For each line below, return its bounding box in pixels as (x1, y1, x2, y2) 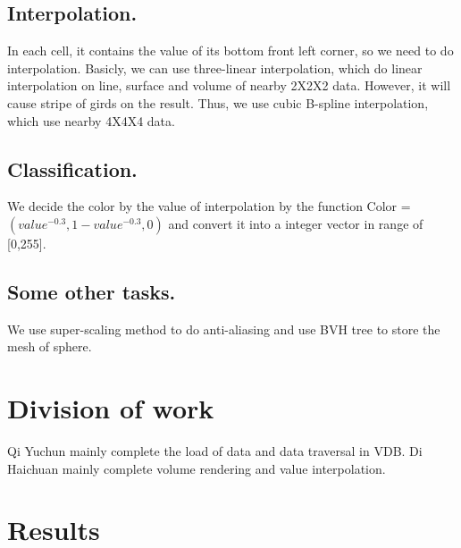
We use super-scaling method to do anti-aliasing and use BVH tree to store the (7, 319, 440, 338)
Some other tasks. (7, 277, 176, 305)
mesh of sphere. (7, 337, 92, 356)
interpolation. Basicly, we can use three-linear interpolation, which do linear (7, 58, 423, 77)
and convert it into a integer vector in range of (168, 214, 423, 232)
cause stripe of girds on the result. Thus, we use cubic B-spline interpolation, (7, 93, 429, 112)
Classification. (7, 155, 138, 182)
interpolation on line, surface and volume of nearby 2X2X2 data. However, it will (7, 76, 451, 95)
